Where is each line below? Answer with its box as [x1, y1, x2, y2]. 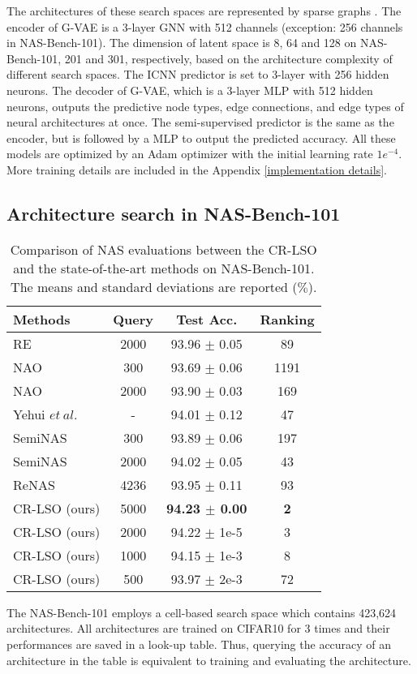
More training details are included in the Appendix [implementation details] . [6, 161, 387, 178]
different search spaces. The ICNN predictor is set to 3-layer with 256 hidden [6, 66, 389, 83]
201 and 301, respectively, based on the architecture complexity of [64, 49, 393, 67]
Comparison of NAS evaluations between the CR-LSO [10, 239, 317, 259]
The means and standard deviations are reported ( [11, 277, 298, 296]
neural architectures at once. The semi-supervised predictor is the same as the [6, 114, 394, 131]
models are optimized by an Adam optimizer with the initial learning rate [6, 145, 373, 162]
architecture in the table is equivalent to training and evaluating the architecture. [6, 651, 411, 668]
